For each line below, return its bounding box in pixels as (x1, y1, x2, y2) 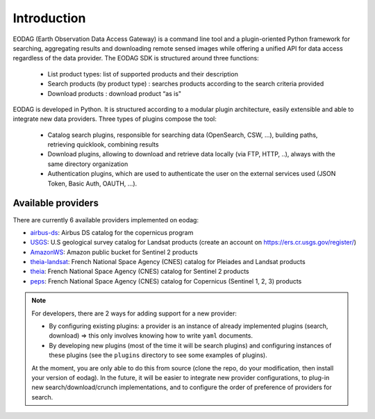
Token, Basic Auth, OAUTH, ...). (47, 179, 137, 188)
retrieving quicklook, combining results (47, 140, 159, 149)
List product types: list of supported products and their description (47, 69, 239, 78)
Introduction (12, 10, 86, 26)
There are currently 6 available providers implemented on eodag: (12, 215, 199, 224)
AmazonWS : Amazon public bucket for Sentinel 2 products (30, 247, 198, 256)
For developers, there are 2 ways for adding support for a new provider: (31, 309, 237, 318)
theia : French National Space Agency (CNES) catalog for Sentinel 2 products (30, 268, 249, 276)
